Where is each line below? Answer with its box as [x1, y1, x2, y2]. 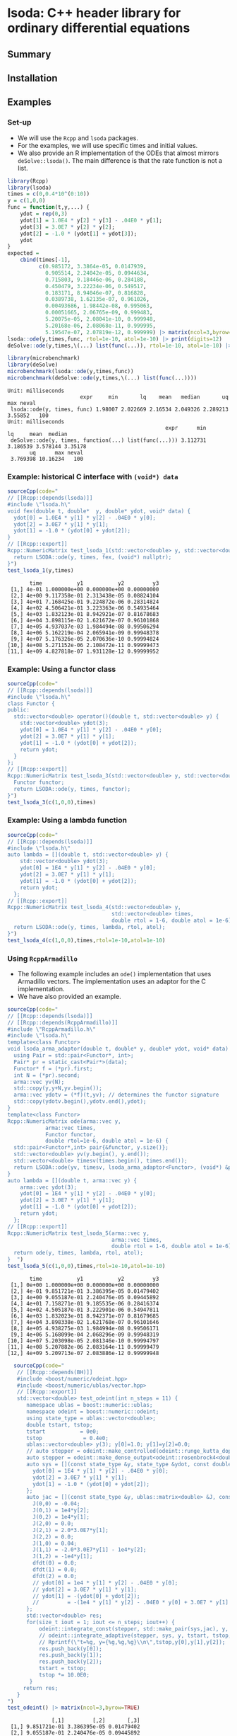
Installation [7, 72, 58, 84]
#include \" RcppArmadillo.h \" [7, 1025, 97, 1033]
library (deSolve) [7, 361, 59, 369]
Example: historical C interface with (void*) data [7, 472, 178, 481]
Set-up [7, 118, 32, 127]
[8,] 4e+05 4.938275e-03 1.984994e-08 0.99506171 [10, 1325, 159, 1332]
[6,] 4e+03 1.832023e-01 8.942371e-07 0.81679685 [10, 1312, 159, 1320]
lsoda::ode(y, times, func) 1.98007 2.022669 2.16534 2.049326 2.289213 [10, 406, 229, 413]
